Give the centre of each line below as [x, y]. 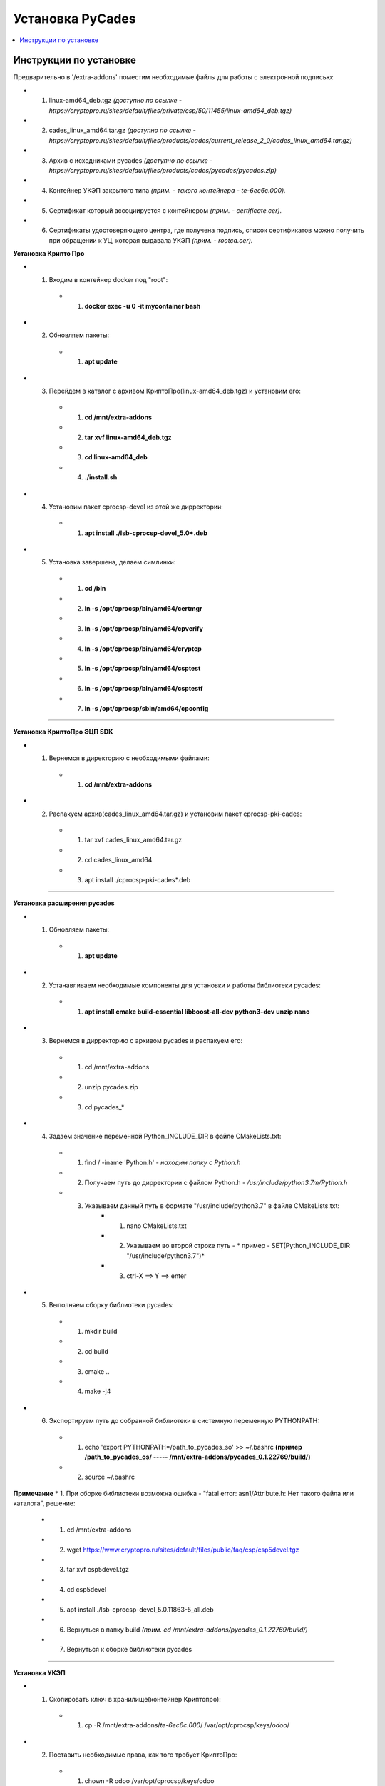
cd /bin [95, 589]
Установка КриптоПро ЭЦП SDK [63, 732]
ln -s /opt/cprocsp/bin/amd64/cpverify [144, 628]
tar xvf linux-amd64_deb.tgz [128, 437]
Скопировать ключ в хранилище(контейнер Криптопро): [135, 1699]
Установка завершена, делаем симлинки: [112, 562]
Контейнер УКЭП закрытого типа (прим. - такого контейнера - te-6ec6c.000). [168, 190]
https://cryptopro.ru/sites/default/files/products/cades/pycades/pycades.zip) [163, 170]
